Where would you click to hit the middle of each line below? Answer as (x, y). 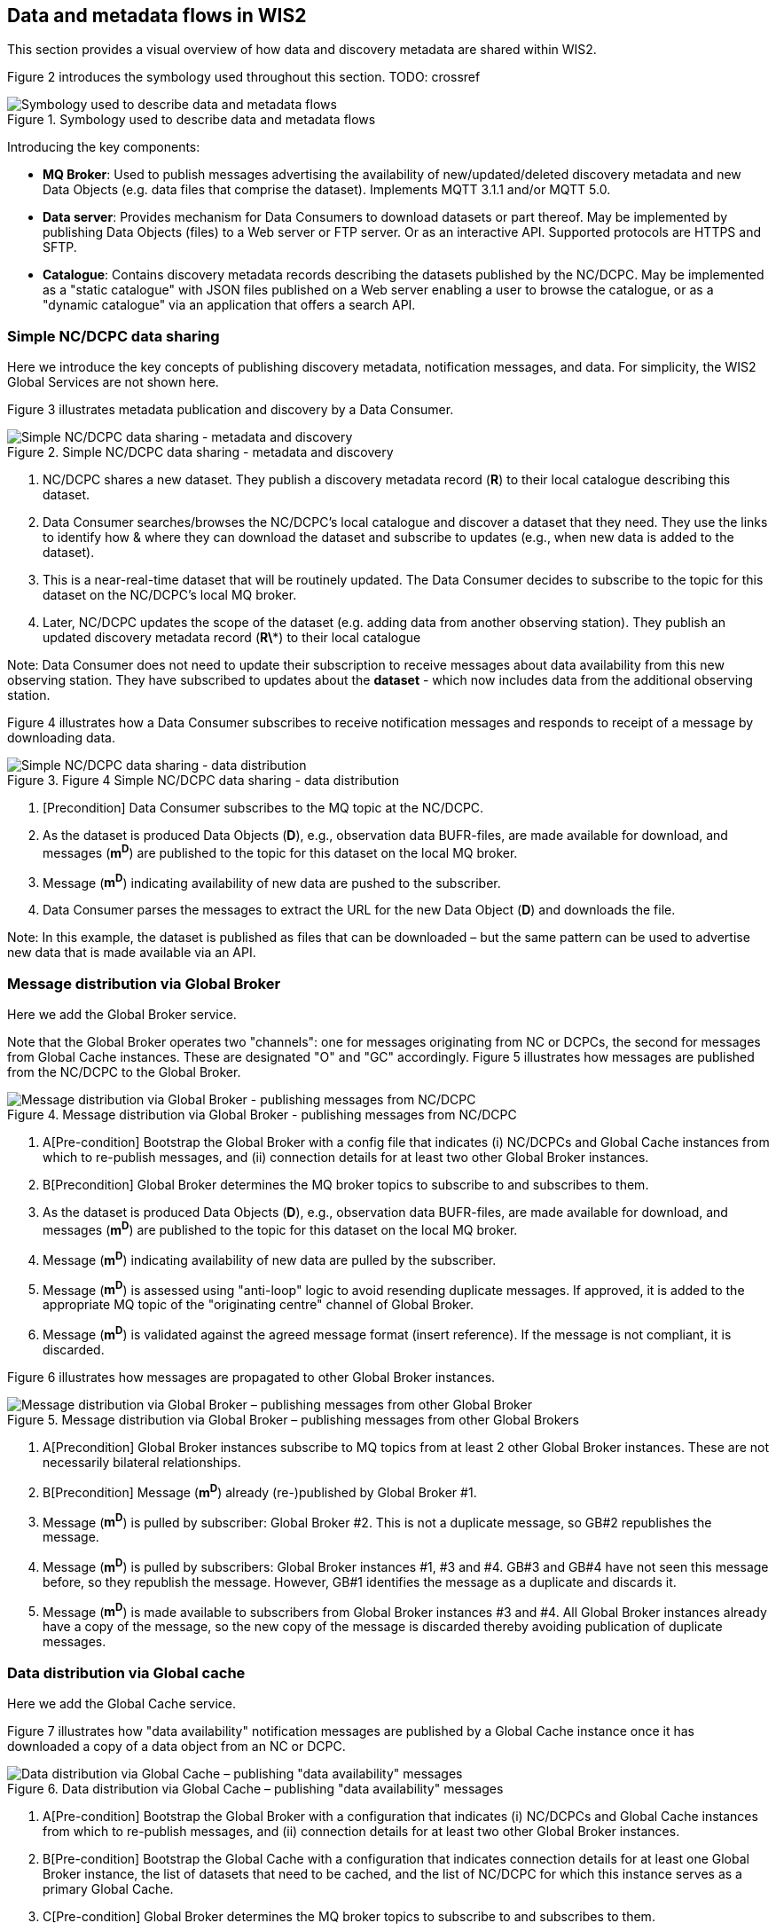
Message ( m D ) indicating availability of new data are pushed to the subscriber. (272, 881)
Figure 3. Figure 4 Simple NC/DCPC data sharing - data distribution (204, 781)
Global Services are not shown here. (113, 382)
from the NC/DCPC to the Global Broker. (124, 1072)
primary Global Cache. (108, 1889)
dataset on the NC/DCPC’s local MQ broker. (170, 595)
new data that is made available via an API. (132, 953)
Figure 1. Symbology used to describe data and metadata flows (192, 120)
